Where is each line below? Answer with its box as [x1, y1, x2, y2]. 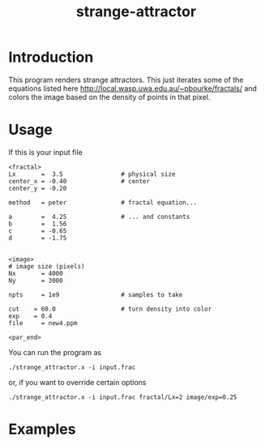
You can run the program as [8, 347, 102, 357]
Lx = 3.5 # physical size [8, 169, 176, 178]
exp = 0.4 [8, 311, 53, 320]
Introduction [8, 48, 94, 66]
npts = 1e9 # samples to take [8, 290, 183, 298]
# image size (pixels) [8, 262, 85, 270]
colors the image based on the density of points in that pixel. [8, 92, 211, 101]
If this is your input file [8, 147, 83, 157]
